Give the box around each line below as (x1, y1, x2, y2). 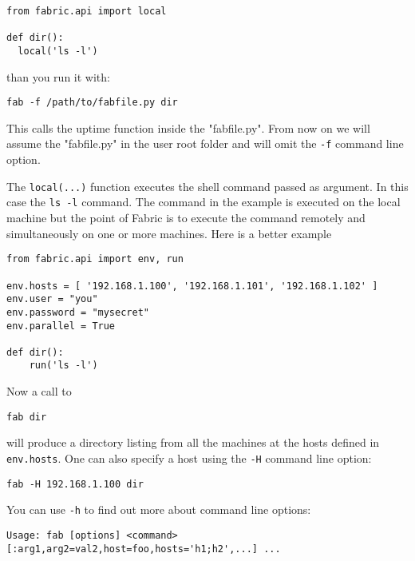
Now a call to (6, 383, 72, 400)
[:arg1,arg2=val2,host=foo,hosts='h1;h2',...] (6, 543, 258, 555)
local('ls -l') (18, 45, 98, 57)
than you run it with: (6, 68, 110, 85)
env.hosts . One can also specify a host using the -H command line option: (6, 449, 372, 466)
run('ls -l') (29, 360, 98, 372)
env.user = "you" (6, 293, 98, 305)
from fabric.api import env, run (6, 253, 184, 265)
